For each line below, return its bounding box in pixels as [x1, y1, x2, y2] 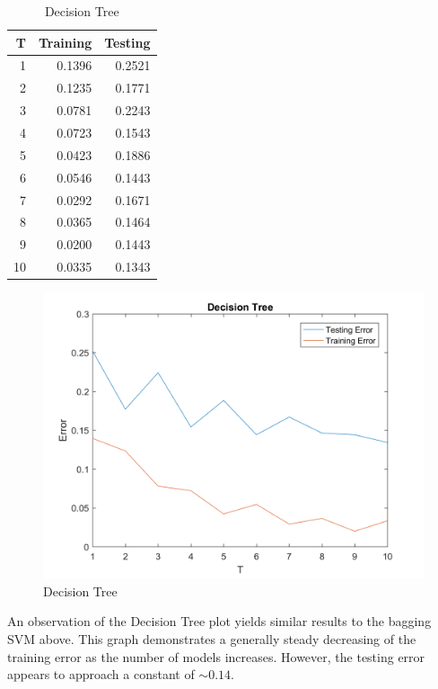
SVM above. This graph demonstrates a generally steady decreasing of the [7, 629, 416, 648]
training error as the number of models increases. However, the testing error [7, 647, 425, 666]
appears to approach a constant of [7, 665, 195, 684]
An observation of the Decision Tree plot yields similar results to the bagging [7, 612, 432, 631]
